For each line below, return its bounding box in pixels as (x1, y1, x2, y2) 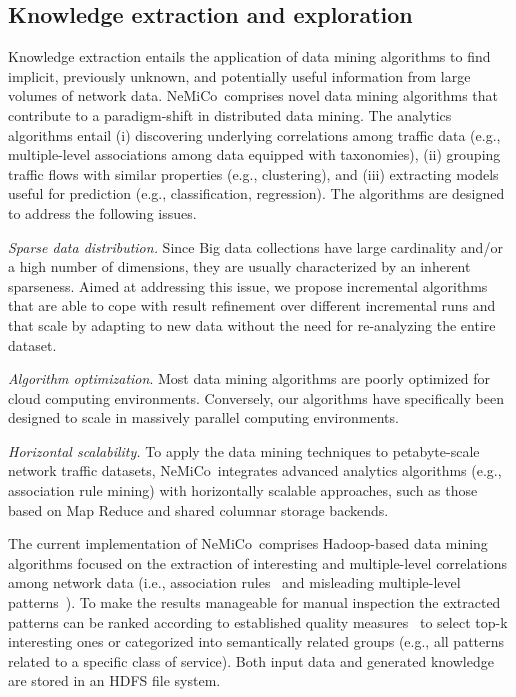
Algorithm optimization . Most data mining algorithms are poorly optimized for (8, 368, 490, 389)
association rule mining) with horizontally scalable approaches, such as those (8, 480, 478, 501)
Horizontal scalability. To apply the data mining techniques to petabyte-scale (8, 440, 480, 461)
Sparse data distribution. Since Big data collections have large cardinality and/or (8, 236, 503, 257)
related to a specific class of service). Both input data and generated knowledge (8, 650, 494, 671)
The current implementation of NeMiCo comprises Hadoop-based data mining (8, 533, 488, 554)
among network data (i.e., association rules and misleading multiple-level (8, 572, 461, 593)
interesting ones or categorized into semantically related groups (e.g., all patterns (8, 631, 505, 652)
